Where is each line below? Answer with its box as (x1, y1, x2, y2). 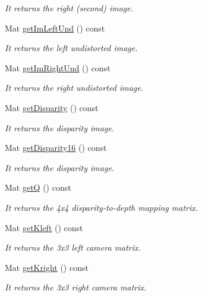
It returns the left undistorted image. (5, 42, 138, 54)
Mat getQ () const (5, 181, 71, 194)
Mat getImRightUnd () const (5, 61, 111, 74)
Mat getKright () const (5, 261, 89, 273)
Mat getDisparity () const (5, 101, 99, 113)
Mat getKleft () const (5, 221, 83, 233)
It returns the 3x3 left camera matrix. (5, 241, 141, 254)
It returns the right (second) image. (5, 2, 133, 14)
